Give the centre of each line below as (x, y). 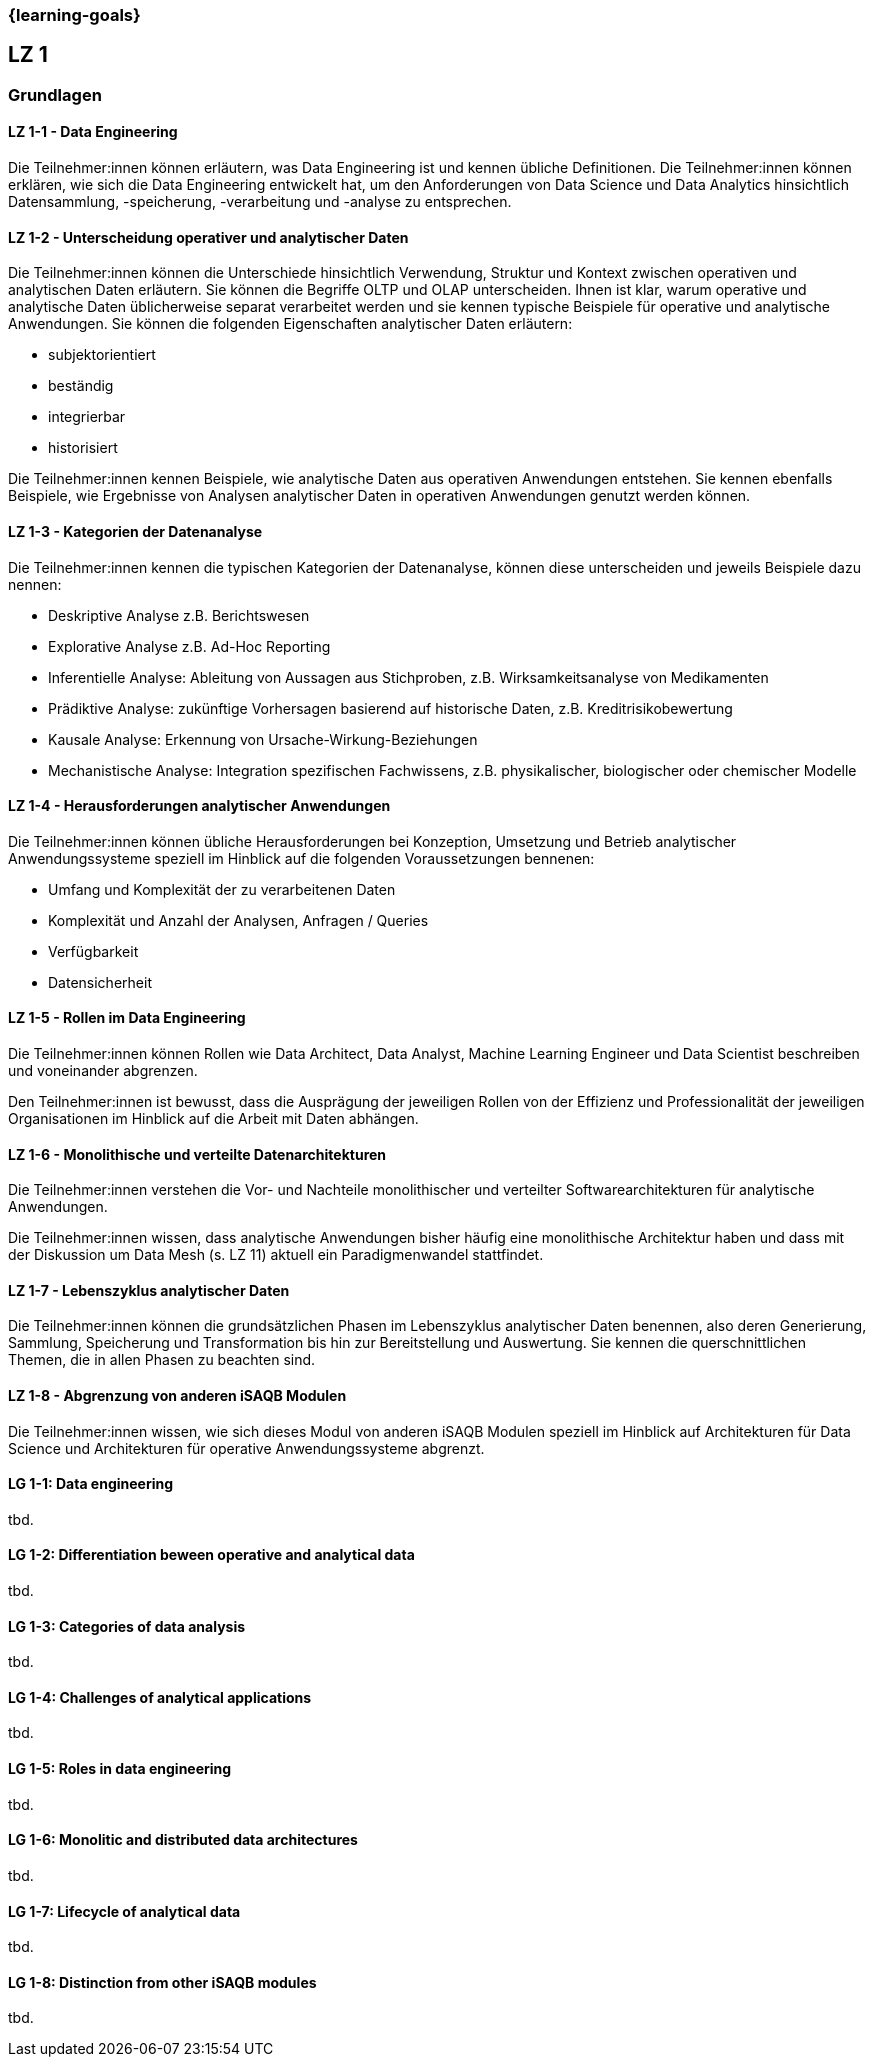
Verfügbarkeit (93, 951)
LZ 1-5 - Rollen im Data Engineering (127, 1018)
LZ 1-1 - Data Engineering (93, 132)
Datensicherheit (100, 982)
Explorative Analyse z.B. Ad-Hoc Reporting (189, 646)
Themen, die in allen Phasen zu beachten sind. (162, 1360)
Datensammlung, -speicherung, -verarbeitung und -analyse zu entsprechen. (260, 202)
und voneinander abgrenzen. (103, 1070)
